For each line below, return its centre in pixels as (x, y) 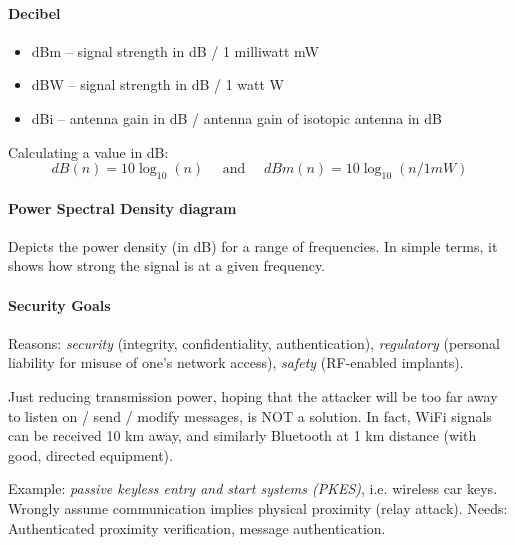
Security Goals (59, 304)
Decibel (34, 12)
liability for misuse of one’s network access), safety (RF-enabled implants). (236, 362)
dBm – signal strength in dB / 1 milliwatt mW (175, 50)
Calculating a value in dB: (88, 151)
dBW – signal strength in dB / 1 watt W (157, 84)
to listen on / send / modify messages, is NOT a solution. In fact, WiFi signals (250, 415)
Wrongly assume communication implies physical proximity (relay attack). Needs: (258, 507)
